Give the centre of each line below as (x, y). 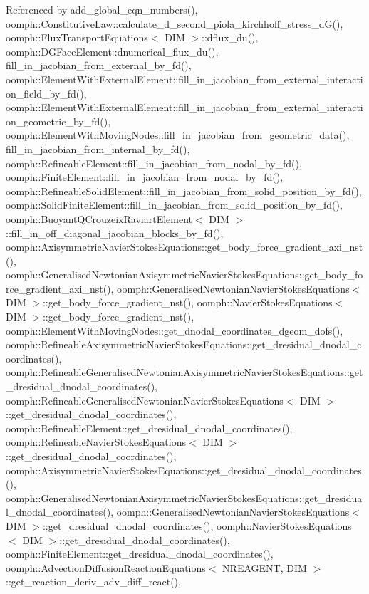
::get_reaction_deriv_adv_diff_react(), (93, 582)
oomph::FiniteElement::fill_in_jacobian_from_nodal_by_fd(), (145, 177)
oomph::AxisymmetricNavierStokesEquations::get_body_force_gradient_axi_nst (184, 247)
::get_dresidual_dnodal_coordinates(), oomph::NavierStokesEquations (197, 525)
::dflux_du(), (230, 37)
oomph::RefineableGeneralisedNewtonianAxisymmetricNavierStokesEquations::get (184, 372)
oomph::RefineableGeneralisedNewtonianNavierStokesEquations (145, 400)
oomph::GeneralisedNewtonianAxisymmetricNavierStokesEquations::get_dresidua (184, 497)
